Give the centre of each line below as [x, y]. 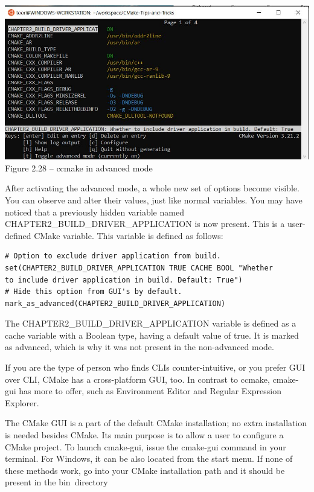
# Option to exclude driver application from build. [113, 256]
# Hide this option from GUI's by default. [94, 292]
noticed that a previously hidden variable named [95, 212]
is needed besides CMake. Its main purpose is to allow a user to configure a [144, 435]
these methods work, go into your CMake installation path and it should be [145, 470]
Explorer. [22, 402]
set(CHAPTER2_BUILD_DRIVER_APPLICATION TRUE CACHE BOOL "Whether [139, 268]
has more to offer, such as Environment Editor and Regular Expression [150, 391]
